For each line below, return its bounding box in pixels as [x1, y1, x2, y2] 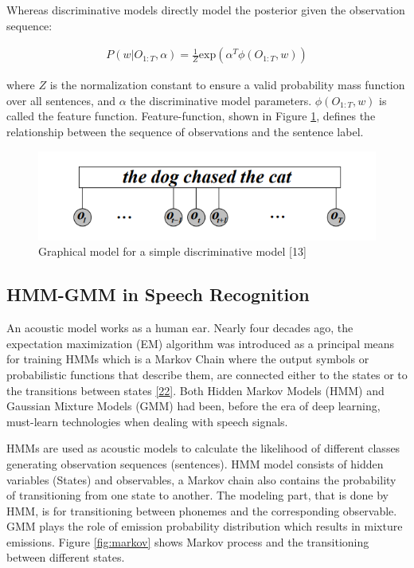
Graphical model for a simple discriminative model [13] [38, 243, 307, 260]
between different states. [6, 549, 125, 566]
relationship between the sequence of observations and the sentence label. [6, 123, 364, 139]
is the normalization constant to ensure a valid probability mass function [49, 76, 405, 93]
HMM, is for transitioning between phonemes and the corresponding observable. [6, 502, 397, 519]
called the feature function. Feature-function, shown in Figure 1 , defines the [6, 108, 376, 124]
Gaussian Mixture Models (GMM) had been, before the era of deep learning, [6, 398, 381, 414]
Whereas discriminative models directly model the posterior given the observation [6, 2, 405, 18]
